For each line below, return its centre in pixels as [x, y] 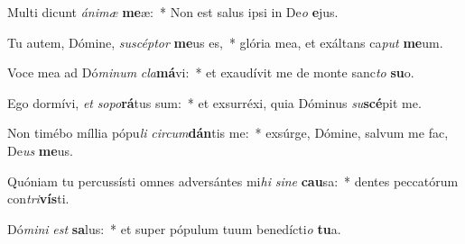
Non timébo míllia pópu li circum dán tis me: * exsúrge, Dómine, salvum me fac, [228, 133]
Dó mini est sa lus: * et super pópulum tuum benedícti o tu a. [174, 228]
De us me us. [40, 150]
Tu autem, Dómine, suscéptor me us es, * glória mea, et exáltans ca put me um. [225, 42]
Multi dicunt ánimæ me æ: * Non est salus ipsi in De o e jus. [173, 12]
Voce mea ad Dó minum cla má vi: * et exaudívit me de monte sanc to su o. [211, 72]
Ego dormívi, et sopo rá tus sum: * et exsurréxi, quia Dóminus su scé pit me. [214, 102]
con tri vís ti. [38, 199]
